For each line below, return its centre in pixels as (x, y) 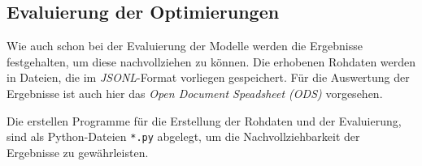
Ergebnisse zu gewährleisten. (78, 152)
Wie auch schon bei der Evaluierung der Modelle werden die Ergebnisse (185, 46)
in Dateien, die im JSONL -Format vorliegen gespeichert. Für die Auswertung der (208, 77)
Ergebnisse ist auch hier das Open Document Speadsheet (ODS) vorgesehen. (195, 93)
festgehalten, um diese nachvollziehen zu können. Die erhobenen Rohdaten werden (211, 61)
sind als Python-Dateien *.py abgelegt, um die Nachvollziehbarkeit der (183, 136)
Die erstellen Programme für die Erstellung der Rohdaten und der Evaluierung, (204, 120)
